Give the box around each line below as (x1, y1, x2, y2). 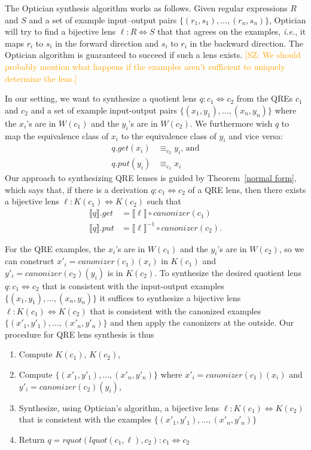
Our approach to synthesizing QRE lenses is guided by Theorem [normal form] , (5, 172, 297, 184)
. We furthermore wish (190, 117, 273, 129)
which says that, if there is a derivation (5, 183, 148, 195)
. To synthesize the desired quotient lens (154, 267, 301, 278)
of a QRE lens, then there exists (188, 183, 306, 195)
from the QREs (236, 92, 293, 105)
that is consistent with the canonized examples (90, 304, 261, 317)
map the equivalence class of (5, 129, 109, 142)
